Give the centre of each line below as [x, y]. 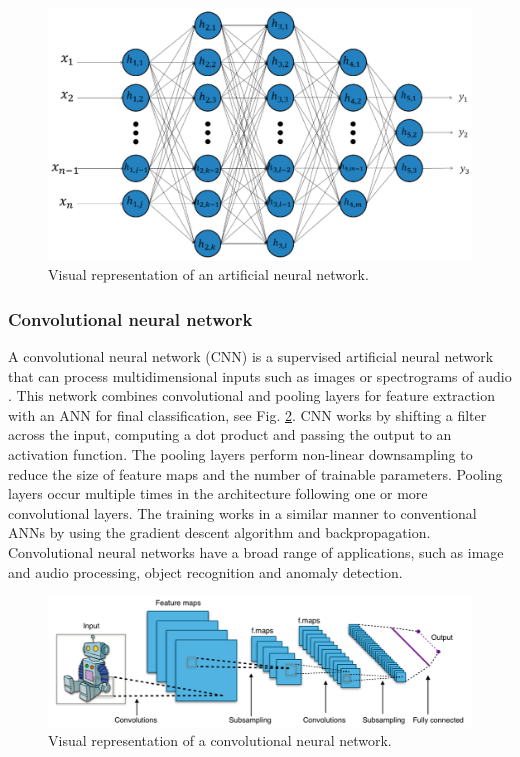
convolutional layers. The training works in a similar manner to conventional [242, 512]
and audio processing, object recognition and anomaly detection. [205, 571]
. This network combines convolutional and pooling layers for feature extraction [251, 395]
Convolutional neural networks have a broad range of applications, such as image [256, 551]
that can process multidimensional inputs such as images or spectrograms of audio [260, 375]
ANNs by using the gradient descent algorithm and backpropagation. [219, 532]
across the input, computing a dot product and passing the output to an [230, 434]
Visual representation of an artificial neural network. [208, 274]
